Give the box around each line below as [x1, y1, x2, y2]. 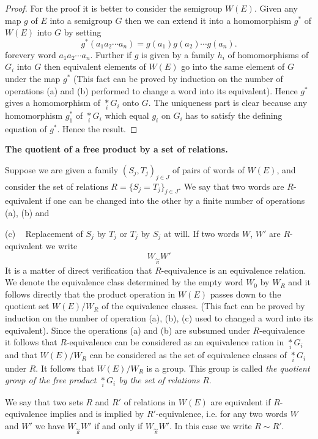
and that [5, 348, 37, 361]
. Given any [254, 2, 298, 14]
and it [288, 276, 311, 288]
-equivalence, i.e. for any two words [155, 407, 287, 420]
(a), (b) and [5, 206, 50, 219]
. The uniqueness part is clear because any [148, 96, 308, 109]
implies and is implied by [50, 407, 144, 420]
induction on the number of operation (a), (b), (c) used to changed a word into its [5, 312, 313, 325]
